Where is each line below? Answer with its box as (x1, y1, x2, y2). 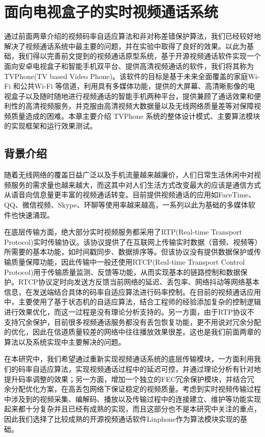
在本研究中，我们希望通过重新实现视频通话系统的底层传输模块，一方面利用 (4, 353, 254, 364)
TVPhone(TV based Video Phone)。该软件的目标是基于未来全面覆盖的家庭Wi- (4, 70, 260, 81)
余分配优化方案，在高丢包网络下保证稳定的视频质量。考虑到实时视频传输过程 (4, 383, 261, 394)
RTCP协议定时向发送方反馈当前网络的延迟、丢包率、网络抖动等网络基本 (18, 276, 259, 287)
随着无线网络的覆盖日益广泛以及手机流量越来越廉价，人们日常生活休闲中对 (4, 169, 254, 180)
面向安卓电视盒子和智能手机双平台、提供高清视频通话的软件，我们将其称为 (4, 60, 254, 71)
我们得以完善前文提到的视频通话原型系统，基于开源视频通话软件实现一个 (18, 50, 261, 61)
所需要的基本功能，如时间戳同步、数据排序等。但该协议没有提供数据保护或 (4, 246, 254, 257)
